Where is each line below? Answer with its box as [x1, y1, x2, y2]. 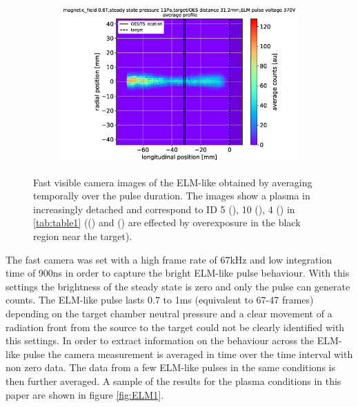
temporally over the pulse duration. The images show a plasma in [33, 188, 310, 203]
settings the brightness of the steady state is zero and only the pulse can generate [6, 279, 350, 293]
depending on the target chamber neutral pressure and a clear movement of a [6, 306, 332, 320]
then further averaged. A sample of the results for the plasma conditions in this [6, 373, 341, 388]
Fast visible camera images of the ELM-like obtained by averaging [33, 175, 312, 189]
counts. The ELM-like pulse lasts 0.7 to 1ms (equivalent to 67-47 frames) [6, 292, 314, 307]
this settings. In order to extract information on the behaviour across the [6, 333, 315, 348]
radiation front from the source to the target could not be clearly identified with [6, 319, 345, 334]
